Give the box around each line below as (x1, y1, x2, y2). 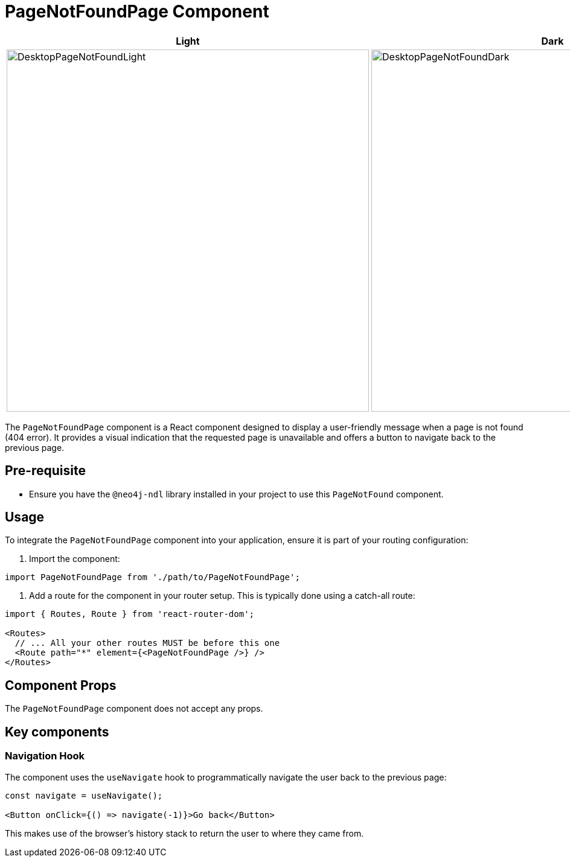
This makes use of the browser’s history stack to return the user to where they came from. (5, 828, 364, 838)
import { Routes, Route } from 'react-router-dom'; (5, 609, 255, 619)
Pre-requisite (5, 463, 86, 479)
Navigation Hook (5, 750, 85, 762)
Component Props (5, 677, 117, 693)
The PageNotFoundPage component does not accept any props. (5, 703, 263, 714)
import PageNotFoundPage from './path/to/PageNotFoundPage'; (5, 572, 300, 583)
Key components (5, 724, 109, 739)
